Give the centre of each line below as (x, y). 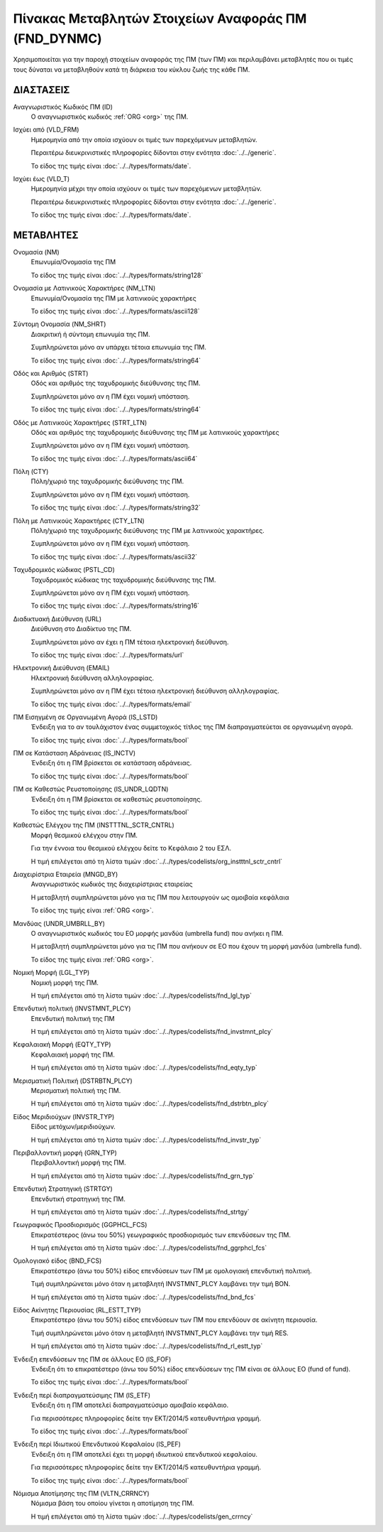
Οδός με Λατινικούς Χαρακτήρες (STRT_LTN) (80, 422)
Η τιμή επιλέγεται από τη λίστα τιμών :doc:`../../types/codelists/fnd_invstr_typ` (146, 1140)
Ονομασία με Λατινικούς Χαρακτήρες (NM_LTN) (84, 288)
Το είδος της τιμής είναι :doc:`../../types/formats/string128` (117, 275)
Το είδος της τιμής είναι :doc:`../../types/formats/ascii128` (115, 311)
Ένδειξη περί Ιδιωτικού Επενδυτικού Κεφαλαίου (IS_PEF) (97, 1444)
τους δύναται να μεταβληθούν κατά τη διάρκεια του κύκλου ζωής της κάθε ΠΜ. (132, 69)
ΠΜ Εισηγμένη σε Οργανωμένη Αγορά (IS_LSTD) (85, 717)
